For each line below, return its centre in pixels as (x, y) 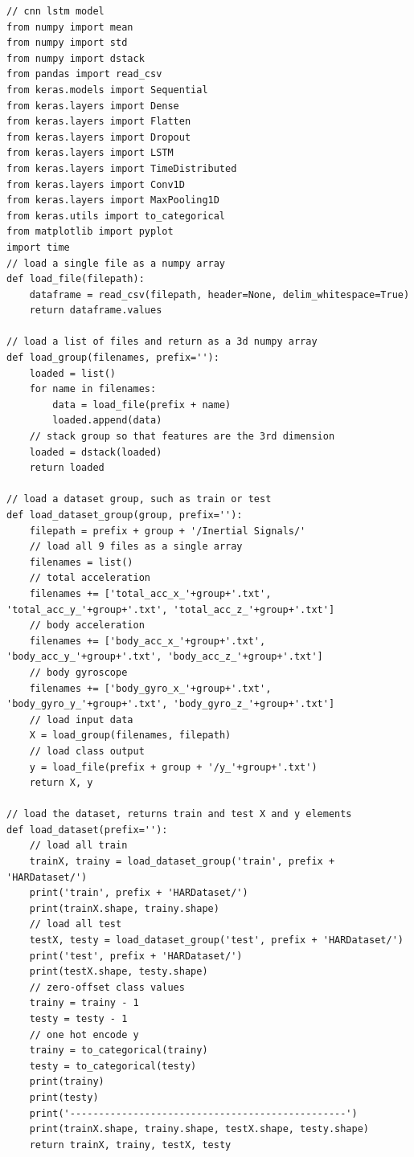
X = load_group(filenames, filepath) (130, 736)
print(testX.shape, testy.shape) (119, 972)
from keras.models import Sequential (107, 90)
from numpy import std (67, 43)
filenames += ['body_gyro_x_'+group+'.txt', (150, 688)
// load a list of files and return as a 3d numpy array (162, 342)
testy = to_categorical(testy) (113, 1066)
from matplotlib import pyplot (90, 232)
